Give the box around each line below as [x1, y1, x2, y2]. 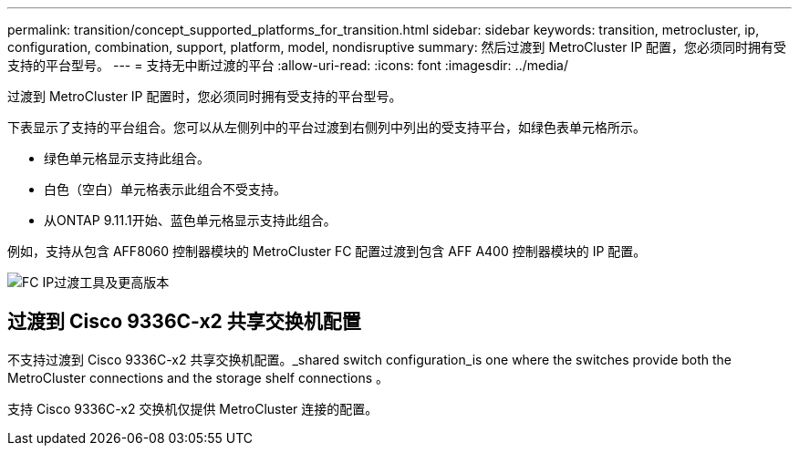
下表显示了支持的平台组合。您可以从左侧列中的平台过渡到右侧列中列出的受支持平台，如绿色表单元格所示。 [7, 119, 646, 135]
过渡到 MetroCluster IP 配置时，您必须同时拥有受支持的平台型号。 [7, 88, 402, 104]
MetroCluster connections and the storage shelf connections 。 [7, 369, 389, 386]
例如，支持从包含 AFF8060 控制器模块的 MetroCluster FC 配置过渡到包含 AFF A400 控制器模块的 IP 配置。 [7, 243, 647, 259]
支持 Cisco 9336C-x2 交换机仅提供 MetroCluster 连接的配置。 [7, 400, 379, 417]
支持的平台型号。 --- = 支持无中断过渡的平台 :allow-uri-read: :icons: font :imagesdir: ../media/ [7, 57, 569, 73]
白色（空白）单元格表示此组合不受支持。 [44, 181, 286, 197]
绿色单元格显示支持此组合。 [44, 150, 210, 166]
